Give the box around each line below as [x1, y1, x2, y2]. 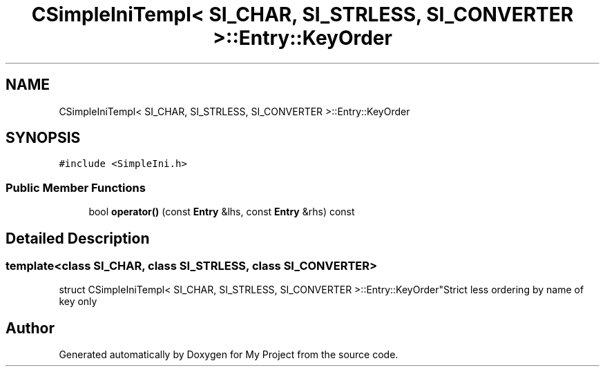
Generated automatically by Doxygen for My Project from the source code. [59, 349, 398, 361]
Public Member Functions [6, 180, 146, 195]
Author [6, 319, 55, 337]
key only [59, 295, 97, 308]
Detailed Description [6, 229, 150, 247]
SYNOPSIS [6, 129, 81, 147]
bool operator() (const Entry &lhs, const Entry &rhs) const [88, 206, 355, 218]
